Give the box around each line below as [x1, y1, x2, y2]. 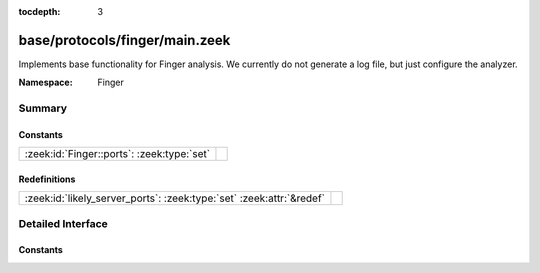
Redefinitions [18, 173, 76, 185]
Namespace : [18, 76, 74, 89]
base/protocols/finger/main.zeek [18, 31, 231, 49]
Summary [18, 101, 68, 115]
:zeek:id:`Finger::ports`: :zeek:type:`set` [24, 147, 210, 161]
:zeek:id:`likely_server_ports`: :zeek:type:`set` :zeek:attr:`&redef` [24, 191, 325, 205]
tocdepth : [18, 6, 61, 17]
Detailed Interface [18, 216, 109, 230]
